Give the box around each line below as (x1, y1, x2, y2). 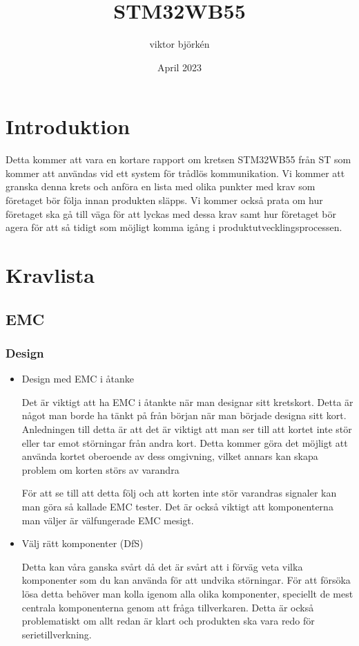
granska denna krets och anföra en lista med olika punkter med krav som (6, 179, 316, 194)
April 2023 (157, 59, 202, 74)
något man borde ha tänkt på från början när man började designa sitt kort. (21, 408, 347, 423)
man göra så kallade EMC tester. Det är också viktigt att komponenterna (21, 499, 333, 513)
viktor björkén (149, 37, 210, 51)
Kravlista (6, 261, 95, 288)
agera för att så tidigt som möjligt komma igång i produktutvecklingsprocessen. (6, 220, 342, 234)
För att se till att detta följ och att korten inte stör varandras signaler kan (21, 486, 337, 500)
